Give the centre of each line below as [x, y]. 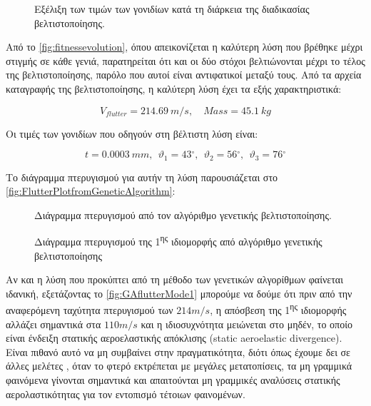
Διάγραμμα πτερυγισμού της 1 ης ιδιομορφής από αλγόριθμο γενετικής [178, 240]
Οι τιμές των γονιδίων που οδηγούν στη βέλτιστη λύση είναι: [132, 133]
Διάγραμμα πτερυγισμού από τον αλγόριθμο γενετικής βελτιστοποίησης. [183, 214]
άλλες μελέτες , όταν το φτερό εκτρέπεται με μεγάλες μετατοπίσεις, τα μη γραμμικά [179, 366]
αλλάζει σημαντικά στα [54, 324]
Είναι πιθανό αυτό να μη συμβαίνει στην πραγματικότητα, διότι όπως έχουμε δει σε [178, 351]
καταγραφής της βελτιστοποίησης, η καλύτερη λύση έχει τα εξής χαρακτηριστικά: [174, 88]
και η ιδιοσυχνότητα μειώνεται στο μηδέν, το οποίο [247, 324]
